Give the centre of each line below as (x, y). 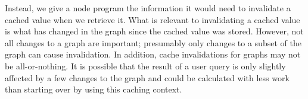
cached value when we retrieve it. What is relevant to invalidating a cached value (153, 19)
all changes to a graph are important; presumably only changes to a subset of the (153, 42)
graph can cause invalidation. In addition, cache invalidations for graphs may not (153, 54)
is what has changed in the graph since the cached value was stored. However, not (154, 31)
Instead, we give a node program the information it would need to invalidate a (148, 8)
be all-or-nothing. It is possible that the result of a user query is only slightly (145, 66)
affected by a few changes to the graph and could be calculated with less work (147, 77)
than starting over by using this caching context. (94, 89)
